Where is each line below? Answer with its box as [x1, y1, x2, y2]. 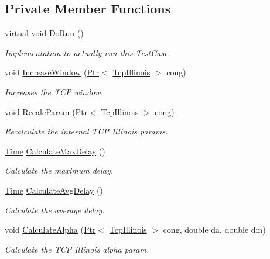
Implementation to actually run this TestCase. [5, 46, 170, 58]
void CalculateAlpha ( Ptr [5, 223, 96, 236]
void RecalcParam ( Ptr [5, 105, 88, 118]
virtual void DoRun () [5, 27, 84, 39]
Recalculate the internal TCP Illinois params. [5, 125, 168, 137]
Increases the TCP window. [5, 85, 103, 98]
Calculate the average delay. [5, 203, 105, 216]
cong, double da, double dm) [163, 223, 266, 236]
